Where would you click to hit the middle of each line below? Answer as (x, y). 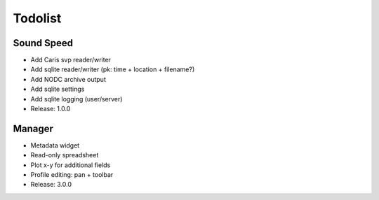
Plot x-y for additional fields (71, 165)
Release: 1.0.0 (51, 109)
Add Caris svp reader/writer (71, 60)
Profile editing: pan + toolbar (72, 175)
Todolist (37, 18)
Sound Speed (43, 43)
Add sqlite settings (58, 89)
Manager (33, 128)
